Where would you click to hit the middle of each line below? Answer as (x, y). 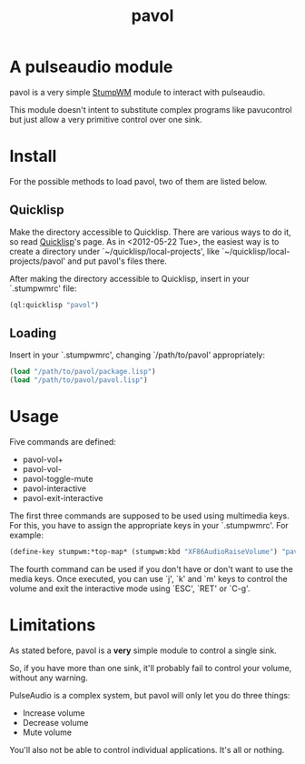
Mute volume (47, 732)
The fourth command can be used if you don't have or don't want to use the (151, 568)
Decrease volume (55, 722)
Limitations (53, 625)
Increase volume (54, 713)
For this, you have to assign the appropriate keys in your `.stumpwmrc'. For (149, 526)
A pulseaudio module (91, 67)
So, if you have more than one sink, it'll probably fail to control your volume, (151, 668)
